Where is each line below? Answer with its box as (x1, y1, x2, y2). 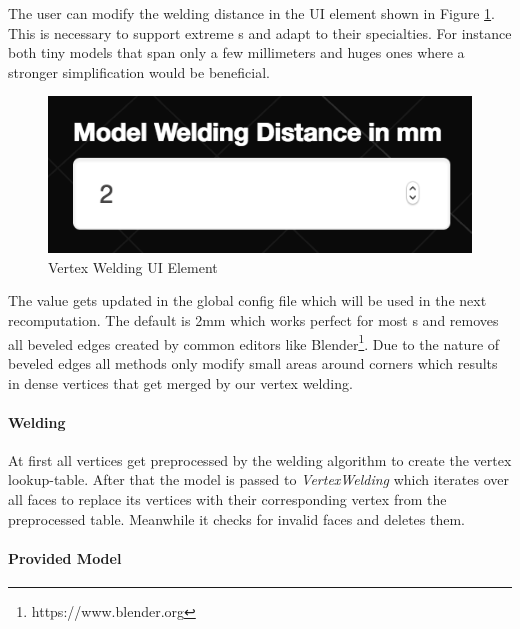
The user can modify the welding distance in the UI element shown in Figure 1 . (8, 3, 495, 23)
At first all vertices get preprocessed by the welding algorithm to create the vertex (8, 449, 512, 470)
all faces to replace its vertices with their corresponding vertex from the (8, 489, 447, 510)
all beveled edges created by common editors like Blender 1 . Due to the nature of (8, 330, 500, 354)
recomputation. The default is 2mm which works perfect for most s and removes (8, 310, 499, 331)
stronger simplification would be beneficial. (8, 61, 270, 82)
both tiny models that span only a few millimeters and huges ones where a (8, 42, 465, 63)
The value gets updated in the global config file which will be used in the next (8, 290, 487, 311)
